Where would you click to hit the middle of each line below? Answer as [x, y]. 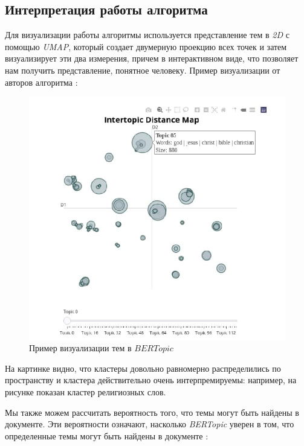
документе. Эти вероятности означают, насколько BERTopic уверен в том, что [150, 424]
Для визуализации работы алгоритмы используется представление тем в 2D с [147, 35]
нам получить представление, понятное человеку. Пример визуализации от [143, 70]
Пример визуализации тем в [80, 348]
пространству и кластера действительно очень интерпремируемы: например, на [151, 380]
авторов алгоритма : [41, 82]
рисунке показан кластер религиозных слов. [86, 391]
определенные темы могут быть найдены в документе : [107, 435]
